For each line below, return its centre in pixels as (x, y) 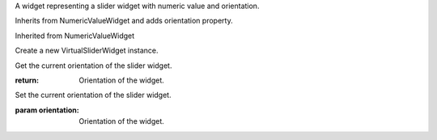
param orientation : (47, 110)
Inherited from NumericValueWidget (75, 36)
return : (27, 80)
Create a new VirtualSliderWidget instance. (87, 51)
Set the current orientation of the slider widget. (93, 95)
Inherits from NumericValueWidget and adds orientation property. (124, 21)
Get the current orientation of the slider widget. (93, 66)
